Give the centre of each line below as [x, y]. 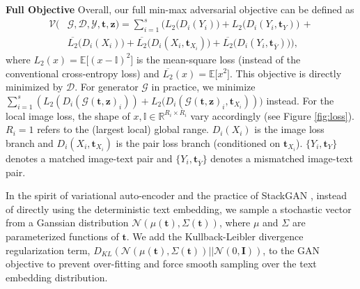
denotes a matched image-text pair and [89, 158]
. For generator [107, 87]
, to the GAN [291, 250]
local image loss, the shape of [68, 115]
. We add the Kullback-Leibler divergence [215, 236]
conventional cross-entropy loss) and [83, 73]
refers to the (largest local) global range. [123, 129]
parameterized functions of [62, 236]
